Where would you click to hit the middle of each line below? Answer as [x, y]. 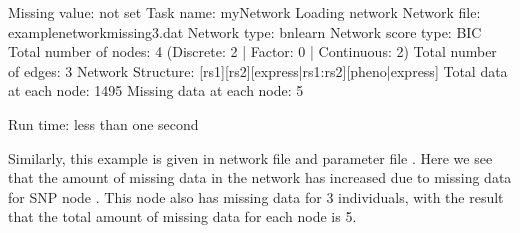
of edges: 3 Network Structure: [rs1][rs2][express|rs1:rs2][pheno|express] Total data [258, 70]
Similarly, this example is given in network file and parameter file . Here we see [250, 157]
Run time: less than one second [103, 123]
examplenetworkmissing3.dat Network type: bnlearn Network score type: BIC [245, 31]
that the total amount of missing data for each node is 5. [182, 216]
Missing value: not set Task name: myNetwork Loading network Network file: [244, 12]
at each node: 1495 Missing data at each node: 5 [156, 90]
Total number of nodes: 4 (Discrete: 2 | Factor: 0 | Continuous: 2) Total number [252, 51]
